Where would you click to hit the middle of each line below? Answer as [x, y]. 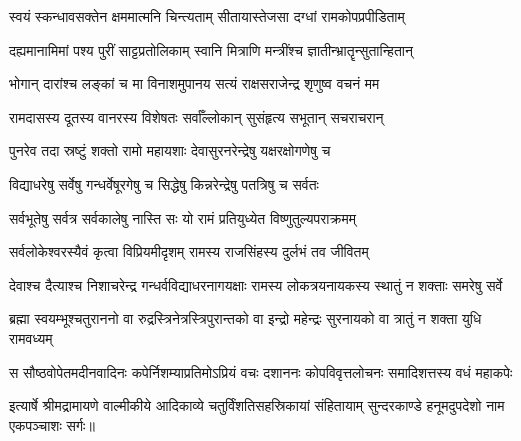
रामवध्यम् [31, 337]
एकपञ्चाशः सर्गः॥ [52, 424]
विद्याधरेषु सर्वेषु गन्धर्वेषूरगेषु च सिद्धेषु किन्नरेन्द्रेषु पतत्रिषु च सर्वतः [164, 183]
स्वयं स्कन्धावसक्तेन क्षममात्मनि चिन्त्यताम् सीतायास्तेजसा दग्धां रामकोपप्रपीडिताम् [207, 16]
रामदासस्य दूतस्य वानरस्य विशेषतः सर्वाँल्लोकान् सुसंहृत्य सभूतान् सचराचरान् [196, 116]
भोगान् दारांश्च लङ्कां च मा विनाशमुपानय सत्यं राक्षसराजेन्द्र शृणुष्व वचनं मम [194, 83]
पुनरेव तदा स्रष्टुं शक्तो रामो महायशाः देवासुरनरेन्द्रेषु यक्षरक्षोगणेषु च [170, 150]
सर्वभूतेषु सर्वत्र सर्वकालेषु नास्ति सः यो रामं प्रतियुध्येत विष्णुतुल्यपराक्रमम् [182, 217]
